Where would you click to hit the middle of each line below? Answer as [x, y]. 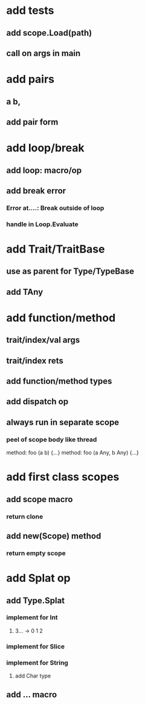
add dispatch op [37, 402]
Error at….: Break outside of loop [55, 208]
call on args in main [43, 53]
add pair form [32, 122]
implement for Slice [36, 646]
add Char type [33, 676]
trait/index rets [35, 360]
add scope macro [40, 499]
